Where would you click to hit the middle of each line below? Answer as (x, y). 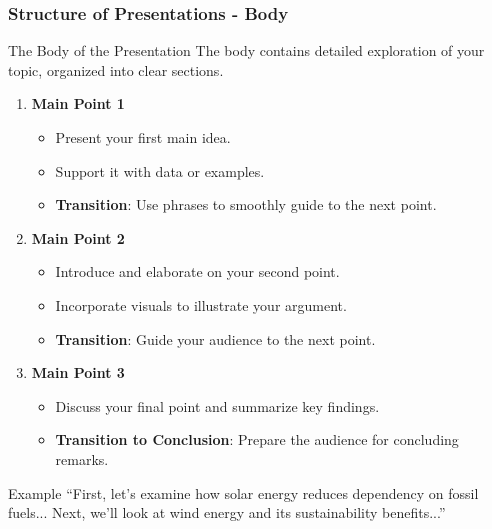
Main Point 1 (78, 103)
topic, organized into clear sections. (116, 69)
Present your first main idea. (143, 137)
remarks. (82, 458)
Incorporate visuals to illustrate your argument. (201, 304)
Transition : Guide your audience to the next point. (215, 338)
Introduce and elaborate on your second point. (197, 271)
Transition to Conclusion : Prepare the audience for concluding (257, 439)
